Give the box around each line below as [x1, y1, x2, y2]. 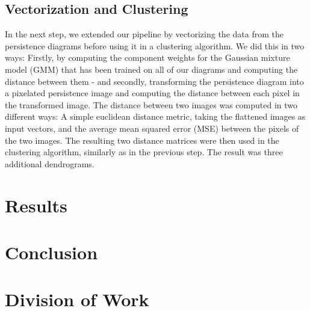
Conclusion [5, 239, 98, 264]
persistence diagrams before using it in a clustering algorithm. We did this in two [5, 39, 305, 52]
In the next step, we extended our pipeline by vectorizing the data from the [5, 28, 284, 40]
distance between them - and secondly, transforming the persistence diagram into [5, 75, 304, 87]
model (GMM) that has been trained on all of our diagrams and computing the [5, 63, 298, 75]
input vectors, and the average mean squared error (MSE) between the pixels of [5, 122, 299, 134]
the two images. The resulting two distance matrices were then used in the [5, 134, 279, 146]
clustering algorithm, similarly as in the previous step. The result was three [5, 146, 283, 158]
